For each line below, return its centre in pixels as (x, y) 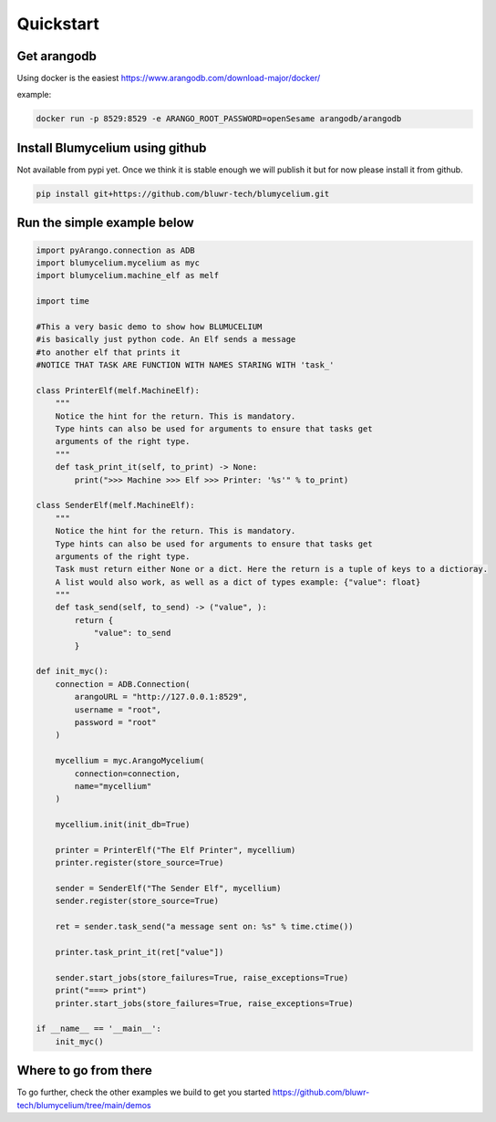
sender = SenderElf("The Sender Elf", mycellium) (168, 888)
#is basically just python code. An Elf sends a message (166, 339)
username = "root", (118, 710)
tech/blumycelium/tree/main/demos (84, 1105)
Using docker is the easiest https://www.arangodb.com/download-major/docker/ (169, 78)
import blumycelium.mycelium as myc (118, 263)
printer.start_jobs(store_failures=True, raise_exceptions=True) (204, 1003)
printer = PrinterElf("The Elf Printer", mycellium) (176, 850)
